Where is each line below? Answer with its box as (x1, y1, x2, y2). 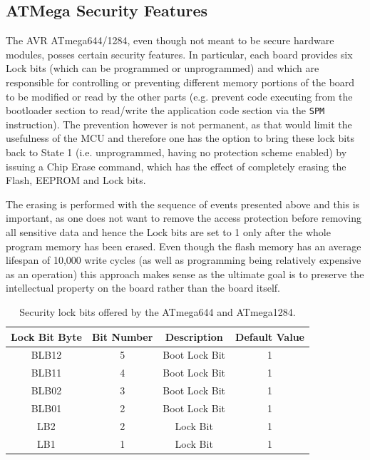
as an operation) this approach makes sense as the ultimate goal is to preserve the (6, 266, 364, 281)
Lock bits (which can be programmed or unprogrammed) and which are (6, 61, 319, 76)
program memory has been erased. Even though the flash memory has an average (6, 238, 361, 253)
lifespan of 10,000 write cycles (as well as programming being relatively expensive (6, 252, 361, 267)
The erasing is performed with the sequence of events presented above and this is (6, 196, 360, 211)
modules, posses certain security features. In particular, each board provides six (6, 46, 353, 61)
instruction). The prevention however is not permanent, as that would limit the (6, 116, 352, 131)
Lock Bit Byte (11, 329, 82, 344)
